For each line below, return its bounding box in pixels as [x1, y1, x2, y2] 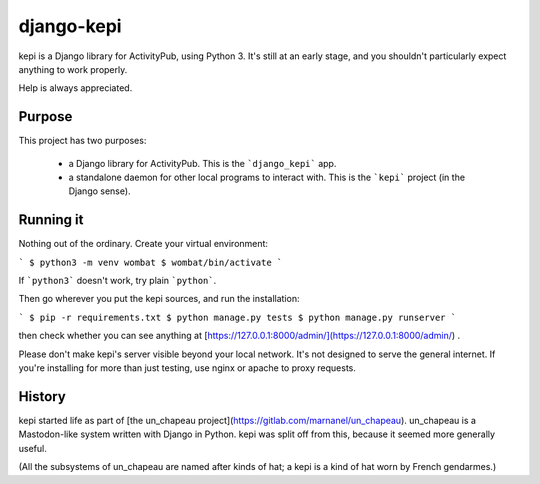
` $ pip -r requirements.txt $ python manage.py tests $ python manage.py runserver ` [18, 311, 457, 323]
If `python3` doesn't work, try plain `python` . [18, 275, 217, 287]
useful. [18, 442, 47, 454]
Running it [18, 211, 84, 229]
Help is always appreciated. [18, 82, 133, 94]
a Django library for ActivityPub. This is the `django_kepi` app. [68, 157, 337, 169]
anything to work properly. [18, 63, 128, 75]
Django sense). [68, 185, 131, 197]
